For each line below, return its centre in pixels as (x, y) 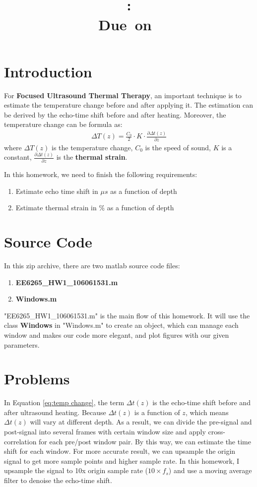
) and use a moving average (210, 470)
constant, (18, 157)
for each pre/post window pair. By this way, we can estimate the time (145, 441)
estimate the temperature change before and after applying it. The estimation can (128, 105)
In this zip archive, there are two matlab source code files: (92, 265)
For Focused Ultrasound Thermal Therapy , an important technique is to (123, 95)
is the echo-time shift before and (201, 402)
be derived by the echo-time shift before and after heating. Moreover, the (115, 114)
